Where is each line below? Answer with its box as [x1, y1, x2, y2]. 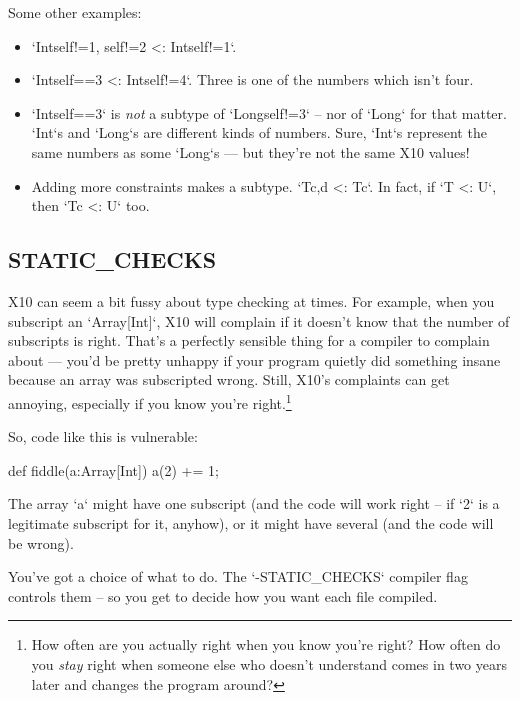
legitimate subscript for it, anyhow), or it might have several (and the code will [8, 512, 494, 533]
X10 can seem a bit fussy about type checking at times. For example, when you [8, 290, 495, 311]
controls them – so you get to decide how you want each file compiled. [8, 585, 438, 606]
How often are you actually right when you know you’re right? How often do [31, 634, 501, 655]
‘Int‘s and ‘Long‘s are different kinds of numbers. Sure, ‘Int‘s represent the [31, 122, 487, 143]
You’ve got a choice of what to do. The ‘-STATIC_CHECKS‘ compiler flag [8, 566, 468, 587]
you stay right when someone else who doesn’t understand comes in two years [31, 653, 508, 674]
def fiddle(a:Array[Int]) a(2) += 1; [8, 459, 219, 480]
